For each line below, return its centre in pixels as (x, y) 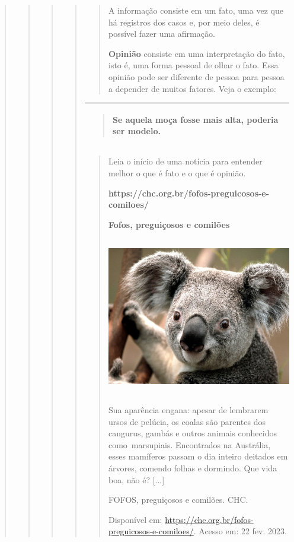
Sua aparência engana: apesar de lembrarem (188, 410)
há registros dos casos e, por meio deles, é (184, 22)
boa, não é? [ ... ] (136, 479)
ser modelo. (136, 131)
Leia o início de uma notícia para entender (185, 161)
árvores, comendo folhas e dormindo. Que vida (193, 468)
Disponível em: (135, 519)
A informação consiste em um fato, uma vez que (196, 10)
